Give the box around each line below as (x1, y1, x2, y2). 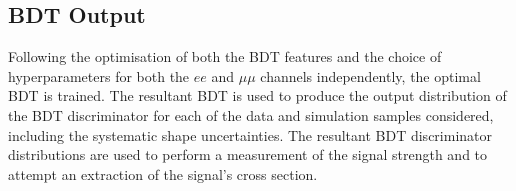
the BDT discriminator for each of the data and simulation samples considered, (8, 104, 494, 125)
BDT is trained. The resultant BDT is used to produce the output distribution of (8, 85, 507, 106)
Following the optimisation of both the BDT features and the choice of (8, 46, 442, 67)
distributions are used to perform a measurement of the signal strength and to (8, 144, 488, 165)
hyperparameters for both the (8, 65, 190, 86)
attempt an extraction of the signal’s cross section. (8, 163, 318, 184)
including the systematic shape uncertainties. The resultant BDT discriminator (8, 124, 493, 145)
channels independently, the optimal (260, 65, 481, 86)
